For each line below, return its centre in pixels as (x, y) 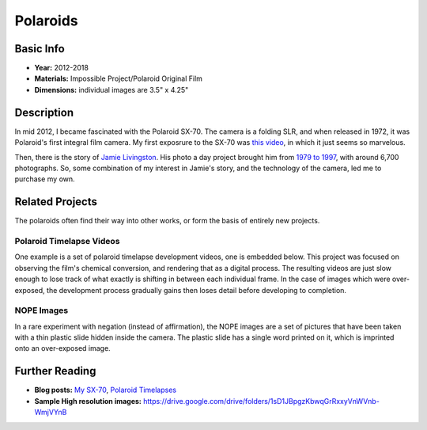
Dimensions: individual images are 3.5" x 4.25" (111, 89)
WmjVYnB (51, 413)
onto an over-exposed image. (62, 348)
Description (44, 112)
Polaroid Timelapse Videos (67, 241)
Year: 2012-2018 (61, 68)
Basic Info (40, 49)
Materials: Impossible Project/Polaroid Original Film (119, 78)
